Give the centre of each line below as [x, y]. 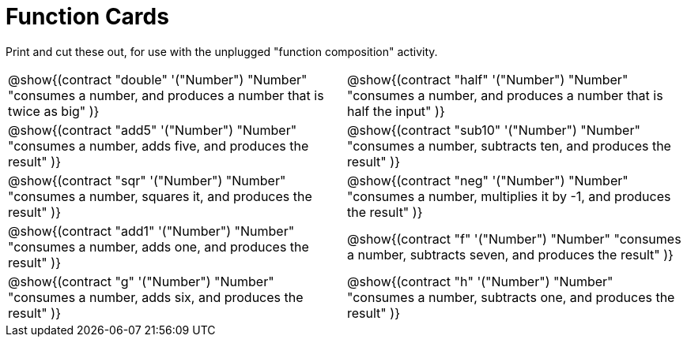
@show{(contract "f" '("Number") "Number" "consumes [514, 239]
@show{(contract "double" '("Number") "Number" [158, 79]
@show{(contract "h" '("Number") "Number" [480, 281]
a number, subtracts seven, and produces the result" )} [510, 254]
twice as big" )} [54, 111]
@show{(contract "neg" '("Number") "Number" [488, 180]
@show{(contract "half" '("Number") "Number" [488, 79]
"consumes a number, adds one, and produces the [159, 246]
